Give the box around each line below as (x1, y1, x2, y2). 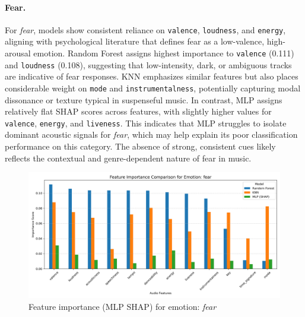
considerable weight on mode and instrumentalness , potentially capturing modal (5, 81, 301, 94)
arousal (5, 47, 31, 59)
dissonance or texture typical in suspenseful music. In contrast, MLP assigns (5, 93, 282, 106)
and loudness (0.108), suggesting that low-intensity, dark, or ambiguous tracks (5, 58, 292, 71)
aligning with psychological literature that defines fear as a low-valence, (5, 35, 265, 47)
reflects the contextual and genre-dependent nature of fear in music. (5, 151, 252, 164)
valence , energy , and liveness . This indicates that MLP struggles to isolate (5, 116, 287, 129)
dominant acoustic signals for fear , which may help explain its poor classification (5, 128, 298, 141)
